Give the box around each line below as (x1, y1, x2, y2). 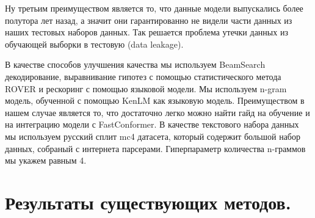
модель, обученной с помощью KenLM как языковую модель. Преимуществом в (5, 94, 305, 107)
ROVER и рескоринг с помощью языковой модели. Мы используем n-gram (5, 82, 287, 95)
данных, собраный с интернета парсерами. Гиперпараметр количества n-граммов (5, 142, 306, 154)
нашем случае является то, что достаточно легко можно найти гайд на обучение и (5, 106, 310, 118)
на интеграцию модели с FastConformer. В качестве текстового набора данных (5, 118, 299, 131)
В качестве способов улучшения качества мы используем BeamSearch (5, 58, 266, 71)
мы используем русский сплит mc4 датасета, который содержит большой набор (5, 129, 300, 142)
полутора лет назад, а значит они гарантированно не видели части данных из (5, 13, 292, 26)
